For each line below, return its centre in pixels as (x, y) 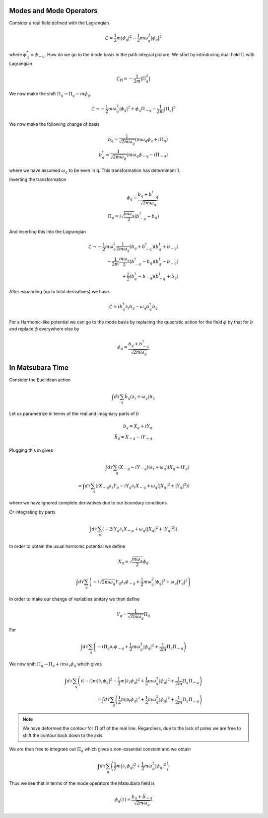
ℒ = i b (116, 306)
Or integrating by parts (32, 512)
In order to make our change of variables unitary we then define (74, 599)
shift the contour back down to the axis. (63, 735)
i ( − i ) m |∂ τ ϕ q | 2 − (99, 681)
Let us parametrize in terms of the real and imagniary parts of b (74, 414)
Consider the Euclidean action (40, 380)
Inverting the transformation (38, 179)
